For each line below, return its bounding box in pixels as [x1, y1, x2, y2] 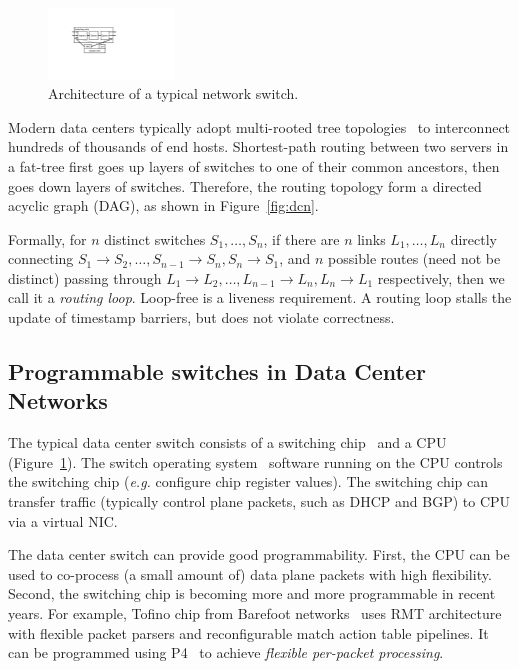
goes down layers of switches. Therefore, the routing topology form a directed [8, 175, 482, 196]
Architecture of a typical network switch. [48, 83, 299, 104]
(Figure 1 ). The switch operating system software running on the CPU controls [8, 451, 503, 472]
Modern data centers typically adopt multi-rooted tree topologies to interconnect [8, 116, 511, 137]
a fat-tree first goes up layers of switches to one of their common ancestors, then [8, 155, 500, 176]
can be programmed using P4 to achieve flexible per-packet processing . [8, 642, 444, 663]
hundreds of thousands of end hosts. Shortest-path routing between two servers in [8, 136, 509, 157]
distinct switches [104, 228, 206, 249]
